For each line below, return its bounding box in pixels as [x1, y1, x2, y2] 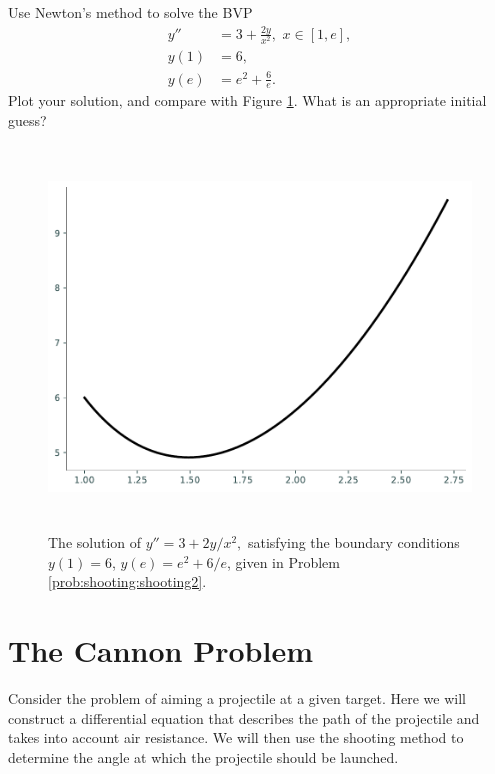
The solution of [48, 532, 142, 553]
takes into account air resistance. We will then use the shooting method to [8, 727, 464, 748]
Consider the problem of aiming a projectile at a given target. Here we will [8, 688, 466, 709]
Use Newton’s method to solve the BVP [8, 2, 253, 22]
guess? [8, 110, 47, 131]
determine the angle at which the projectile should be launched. [8, 746, 399, 767]
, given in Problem [226, 551, 340, 572]
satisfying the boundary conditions [247, 532, 460, 553]
